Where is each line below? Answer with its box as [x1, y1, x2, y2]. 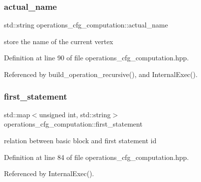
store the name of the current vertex [4, 36, 114, 46]
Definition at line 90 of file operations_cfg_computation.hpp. [4, 52, 189, 63]
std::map [4, 109, 30, 119]
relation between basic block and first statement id [4, 135, 157, 145]
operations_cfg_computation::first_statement [4, 119, 143, 129]
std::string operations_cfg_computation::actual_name [4, 20, 168, 30]
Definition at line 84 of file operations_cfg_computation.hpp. [4, 152, 189, 162]
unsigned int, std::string [39, 109, 111, 119]
